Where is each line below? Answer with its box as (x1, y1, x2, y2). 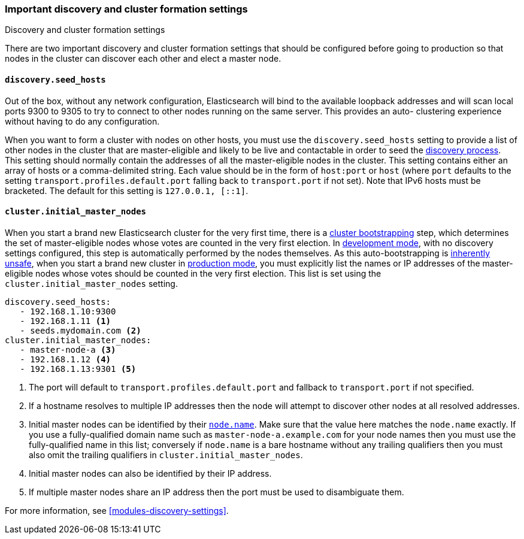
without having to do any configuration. (5, 116, 160, 126)
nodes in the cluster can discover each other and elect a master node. (5, 53, 281, 64)
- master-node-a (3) (20, 344, 116, 355)
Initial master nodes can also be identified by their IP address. (29, 468, 272, 479)
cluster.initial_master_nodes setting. (5, 278, 178, 289)
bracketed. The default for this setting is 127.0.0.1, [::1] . (5, 185, 249, 196)
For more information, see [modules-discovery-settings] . (5, 505, 229, 516)
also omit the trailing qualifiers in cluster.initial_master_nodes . (29, 449, 303, 460)
